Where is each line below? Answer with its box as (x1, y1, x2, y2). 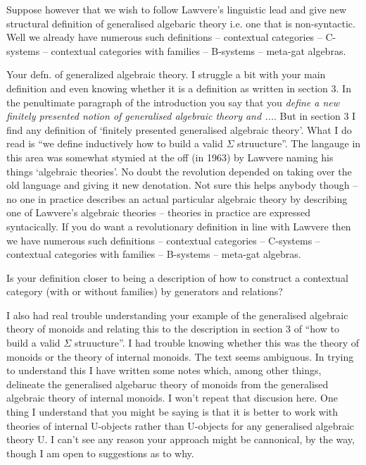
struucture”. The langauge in (236, 136, 361, 151)
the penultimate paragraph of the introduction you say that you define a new (6, 94, 340, 109)
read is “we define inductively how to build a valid (6, 136, 223, 151)
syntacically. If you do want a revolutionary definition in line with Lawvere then (6, 218, 351, 233)
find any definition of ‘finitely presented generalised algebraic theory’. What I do (6, 122, 352, 137)
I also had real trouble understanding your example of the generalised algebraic (6, 307, 348, 322)
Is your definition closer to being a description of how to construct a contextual (6, 270, 348, 285)
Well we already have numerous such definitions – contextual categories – (6, 30, 322, 44)
